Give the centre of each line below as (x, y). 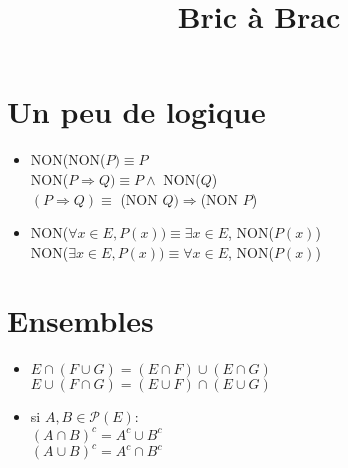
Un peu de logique (136, 111)
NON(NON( (68, 159)
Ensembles (80, 320)
